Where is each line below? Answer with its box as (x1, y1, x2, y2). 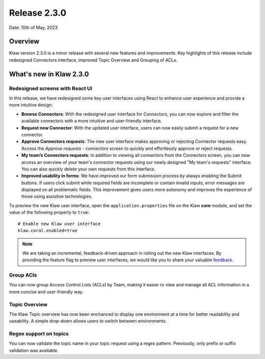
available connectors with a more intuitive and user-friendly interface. (21, 118, 162, 124)
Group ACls (9, 272, 37, 278)
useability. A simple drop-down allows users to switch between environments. (9, 318, 167, 324)
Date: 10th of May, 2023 (9, 25, 58, 30)
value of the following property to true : (9, 209, 90, 216)
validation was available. (9, 347, 59, 353)
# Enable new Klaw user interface (18, 221, 101, 226)
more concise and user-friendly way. (9, 289, 83, 295)
